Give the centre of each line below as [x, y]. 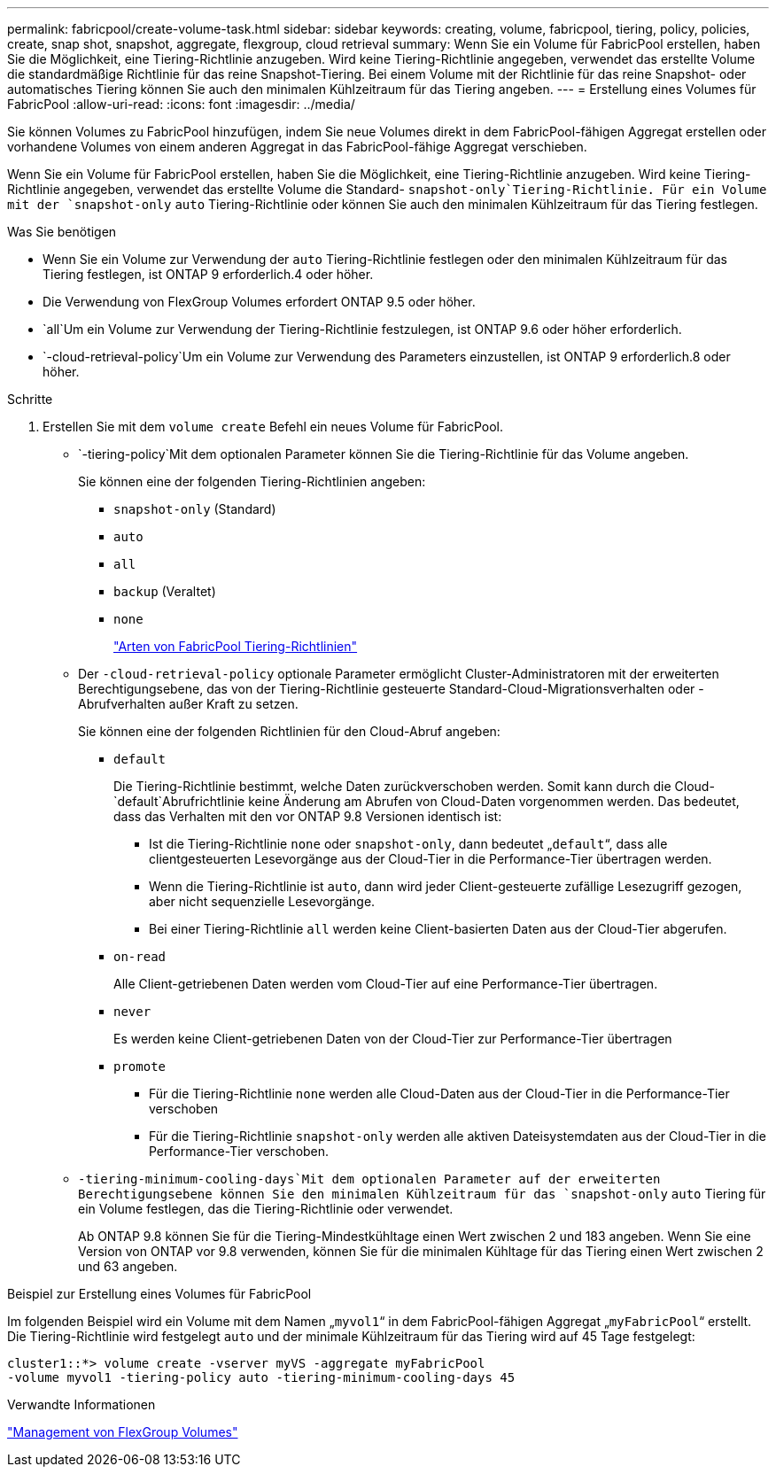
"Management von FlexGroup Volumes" [123, 1432]
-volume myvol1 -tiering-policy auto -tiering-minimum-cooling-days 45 [261, 1377]
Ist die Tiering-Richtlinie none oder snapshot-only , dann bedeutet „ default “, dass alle [408, 844]
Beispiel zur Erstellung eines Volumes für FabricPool [159, 1294]
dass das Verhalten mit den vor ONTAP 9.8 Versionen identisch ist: [308, 816]
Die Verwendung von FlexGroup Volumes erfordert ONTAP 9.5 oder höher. [259, 302]
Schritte [30, 399]
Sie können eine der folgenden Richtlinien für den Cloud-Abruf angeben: [289, 731]
